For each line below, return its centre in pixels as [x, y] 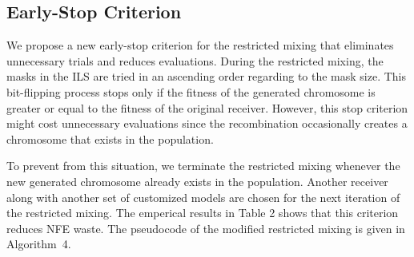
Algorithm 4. [39, 244]
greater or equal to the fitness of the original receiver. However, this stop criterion [207, 107]
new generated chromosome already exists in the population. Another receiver [197, 181]
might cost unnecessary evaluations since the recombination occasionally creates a [207, 123]
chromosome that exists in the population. [110, 138]
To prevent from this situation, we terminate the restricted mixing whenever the [203, 166]
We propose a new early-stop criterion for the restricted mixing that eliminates [200, 45]
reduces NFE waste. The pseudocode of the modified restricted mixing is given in [206, 228]
